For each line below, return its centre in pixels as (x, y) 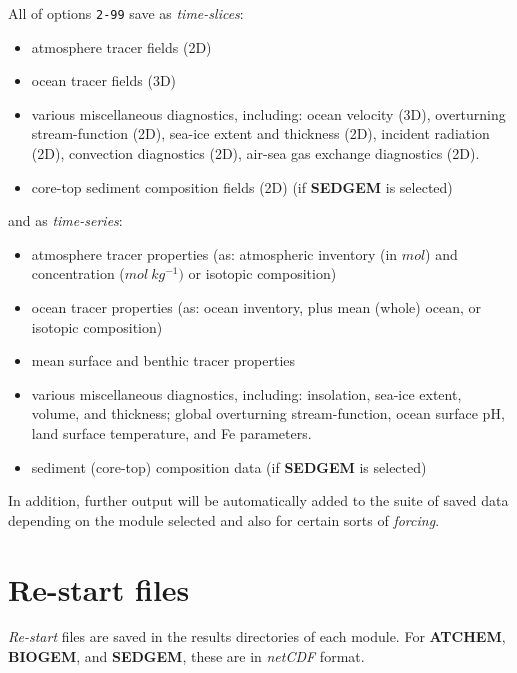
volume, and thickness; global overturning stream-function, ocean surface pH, (268, 413)
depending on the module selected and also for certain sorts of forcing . (224, 519)
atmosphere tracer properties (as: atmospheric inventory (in (214, 253)
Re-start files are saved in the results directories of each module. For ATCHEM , (257, 636)
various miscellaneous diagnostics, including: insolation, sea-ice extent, (246, 393)
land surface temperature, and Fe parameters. (171, 432)
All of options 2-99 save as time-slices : (126, 13)
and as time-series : (65, 220)
